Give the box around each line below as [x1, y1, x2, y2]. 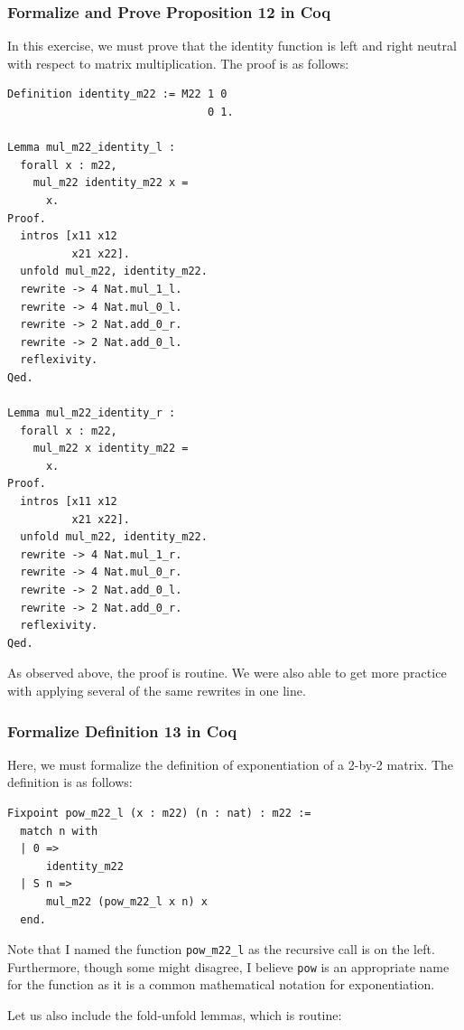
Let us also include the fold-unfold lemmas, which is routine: [7, 1006, 342, 1025]
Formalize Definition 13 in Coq [7, 719, 237, 742]
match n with [20, 824, 98, 838]
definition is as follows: [7, 772, 133, 791]
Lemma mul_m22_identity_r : [7, 407, 176, 420]
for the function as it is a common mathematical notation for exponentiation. [7, 975, 435, 994]
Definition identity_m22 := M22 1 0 [7, 88, 227, 101]
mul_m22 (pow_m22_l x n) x [45, 894, 208, 908]
